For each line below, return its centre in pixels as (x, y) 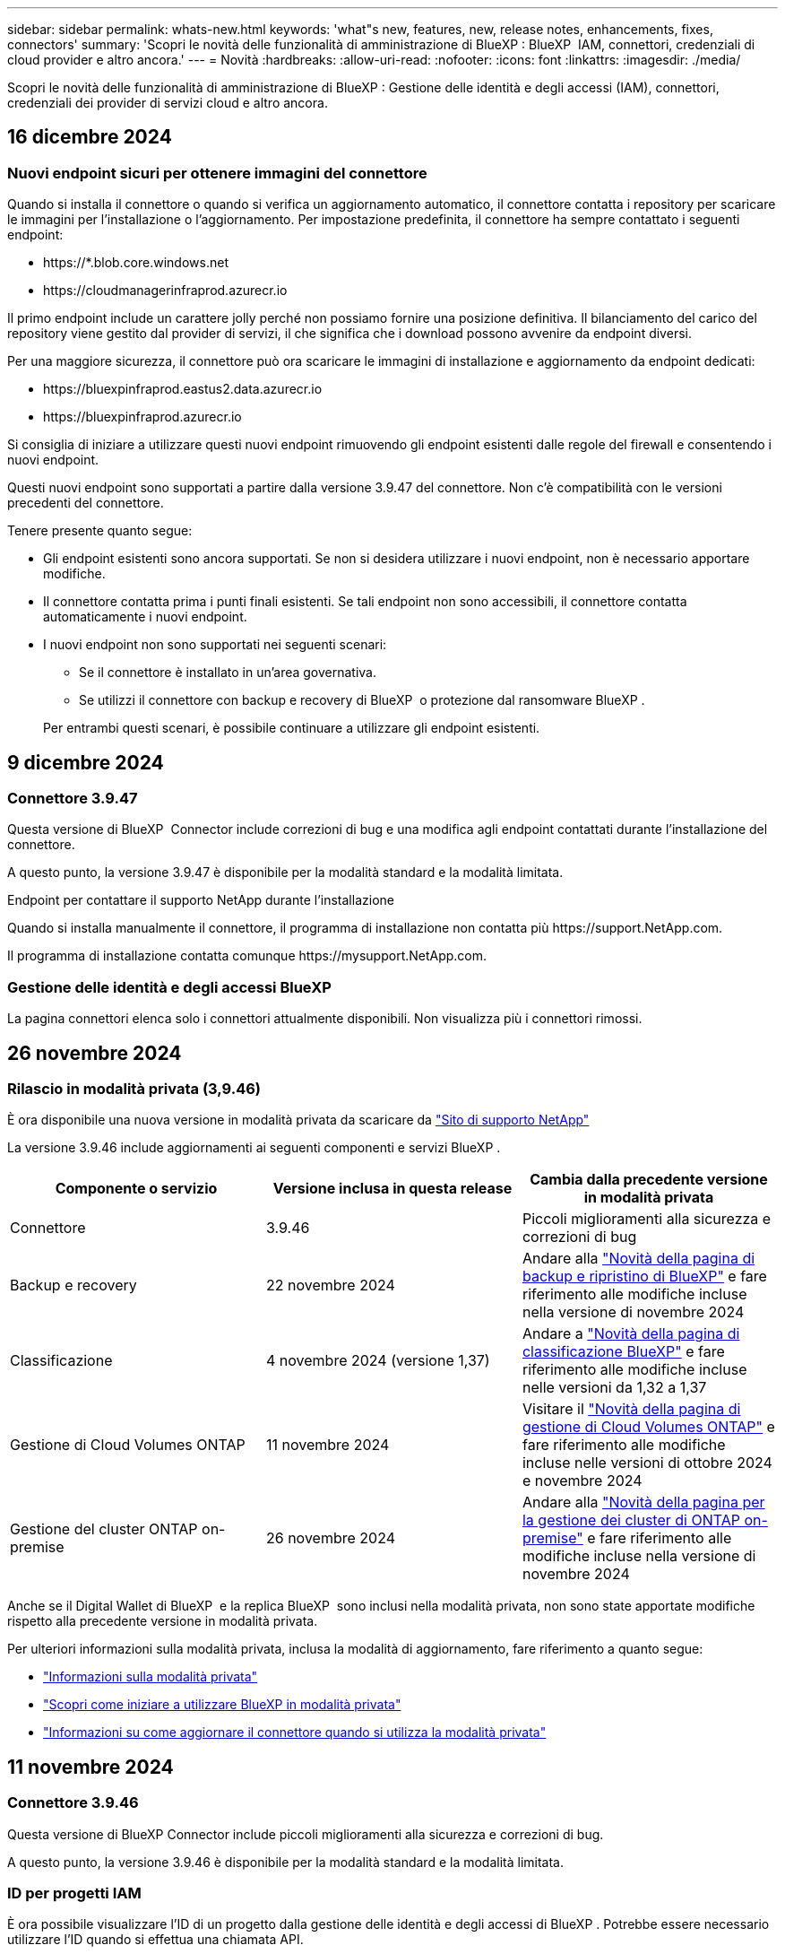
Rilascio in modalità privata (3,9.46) (134, 1089)
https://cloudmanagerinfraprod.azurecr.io (165, 291)
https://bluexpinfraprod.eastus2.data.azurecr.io (183, 389)
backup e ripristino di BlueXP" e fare (644, 1277)
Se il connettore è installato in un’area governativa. (228, 673)
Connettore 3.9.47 (73, 799)
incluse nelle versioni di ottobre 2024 (647, 1463)
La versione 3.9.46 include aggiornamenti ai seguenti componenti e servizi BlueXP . (254, 1148)
